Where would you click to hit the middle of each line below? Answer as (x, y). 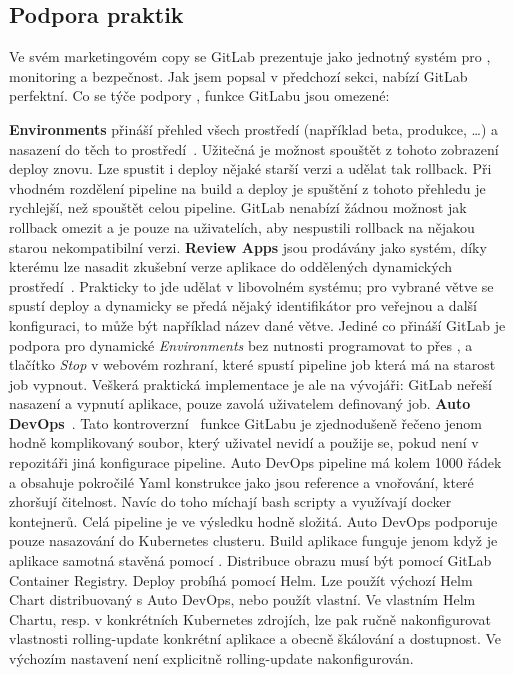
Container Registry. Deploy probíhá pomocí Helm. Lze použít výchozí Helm (241, 579)
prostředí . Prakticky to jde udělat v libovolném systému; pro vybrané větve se (251, 285)
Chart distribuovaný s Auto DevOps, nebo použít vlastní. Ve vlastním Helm (242, 599)
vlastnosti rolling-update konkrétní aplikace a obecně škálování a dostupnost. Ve (255, 638)
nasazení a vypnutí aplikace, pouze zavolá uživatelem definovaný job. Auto (240, 403)
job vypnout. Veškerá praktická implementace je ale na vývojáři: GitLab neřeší (250, 383)
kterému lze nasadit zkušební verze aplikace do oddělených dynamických (231, 266)
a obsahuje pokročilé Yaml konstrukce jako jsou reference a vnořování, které (241, 481)
